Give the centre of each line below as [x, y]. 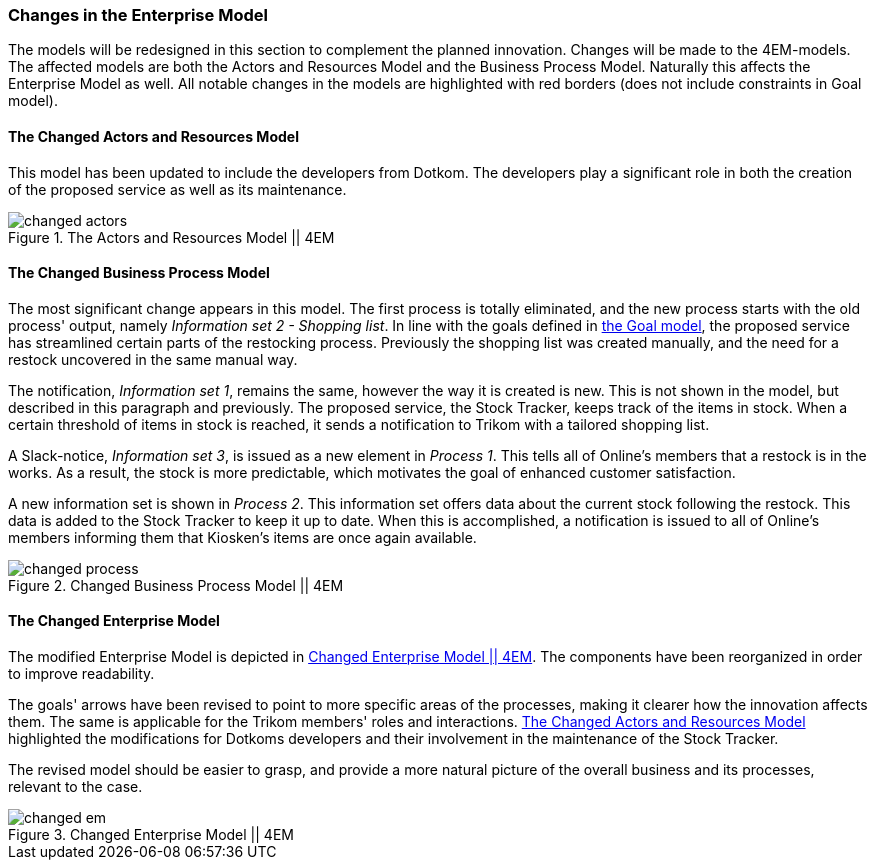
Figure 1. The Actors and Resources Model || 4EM [171, 237]
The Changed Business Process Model [139, 273]
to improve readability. [81, 674]
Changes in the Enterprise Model [138, 15]
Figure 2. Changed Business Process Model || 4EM [176, 585]
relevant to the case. [75, 787]
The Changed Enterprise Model [114, 621]
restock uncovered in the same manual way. [153, 359]
